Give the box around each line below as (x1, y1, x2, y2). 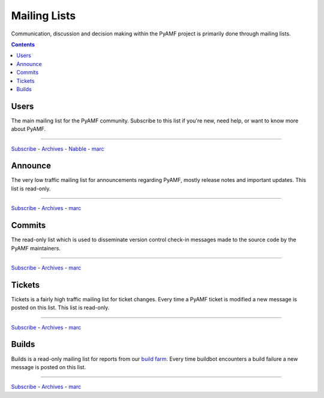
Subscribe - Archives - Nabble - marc (11, 145, 104, 152)
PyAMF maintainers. (11, 244, 61, 252)
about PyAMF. (11, 125, 46, 133)
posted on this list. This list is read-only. (11, 304, 110, 312)
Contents (11, 41, 35, 48)
